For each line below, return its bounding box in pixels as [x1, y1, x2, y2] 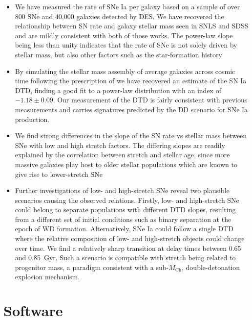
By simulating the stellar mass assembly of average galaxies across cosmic [15, 66, 235, 76]
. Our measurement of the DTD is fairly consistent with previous [53, 95, 248, 105]
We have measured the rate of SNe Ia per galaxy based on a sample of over [15, 1, 240, 11]
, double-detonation [182, 262, 240, 272]
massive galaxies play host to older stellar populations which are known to [15, 159, 237, 169]
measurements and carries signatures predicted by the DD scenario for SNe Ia [15, 104, 248, 114]
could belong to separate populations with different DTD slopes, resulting [15, 204, 236, 215]
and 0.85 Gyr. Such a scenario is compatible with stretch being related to [15, 252, 236, 263]
